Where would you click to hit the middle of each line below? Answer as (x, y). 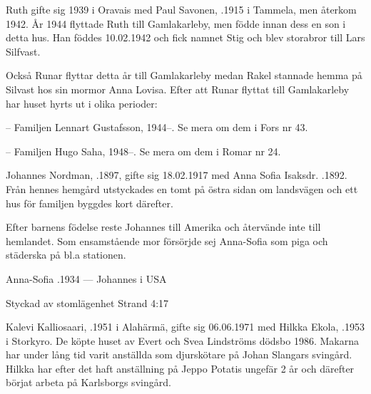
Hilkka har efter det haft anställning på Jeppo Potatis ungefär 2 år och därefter (180, 368)
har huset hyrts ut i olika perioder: (82, 103)
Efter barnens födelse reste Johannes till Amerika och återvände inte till (163, 227)
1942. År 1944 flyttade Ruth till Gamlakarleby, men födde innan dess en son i (176, 23)
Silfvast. (23, 51)
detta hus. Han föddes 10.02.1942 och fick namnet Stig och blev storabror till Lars (185, 37)
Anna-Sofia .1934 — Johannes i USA (86, 278)
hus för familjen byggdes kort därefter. (90, 203)
